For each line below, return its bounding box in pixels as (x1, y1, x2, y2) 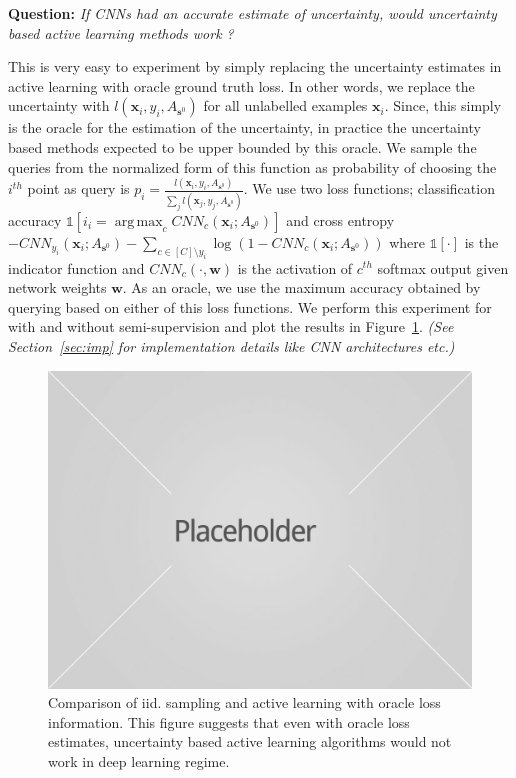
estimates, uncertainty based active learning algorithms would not (48, 731, 452, 752)
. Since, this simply (384, 95, 502, 116)
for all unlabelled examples (203, 95, 368, 116)
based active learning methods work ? (8, 22, 234, 43)
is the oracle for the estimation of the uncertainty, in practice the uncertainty (8, 117, 481, 138)
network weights (8, 277, 107, 298)
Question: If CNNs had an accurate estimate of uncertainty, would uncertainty (8, 3, 497, 23)
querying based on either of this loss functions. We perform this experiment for (8, 296, 492, 317)
